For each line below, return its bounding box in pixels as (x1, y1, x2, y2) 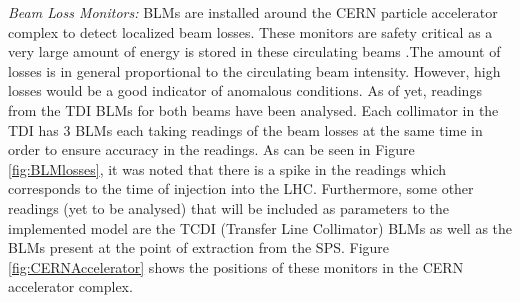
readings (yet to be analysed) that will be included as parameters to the (8, 197, 450, 218)
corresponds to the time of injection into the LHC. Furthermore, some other (8, 178, 474, 199)
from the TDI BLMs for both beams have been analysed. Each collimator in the (8, 99, 499, 120)
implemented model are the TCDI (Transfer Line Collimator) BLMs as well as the (8, 217, 513, 238)
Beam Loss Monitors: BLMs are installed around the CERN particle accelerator (8, 2, 498, 22)
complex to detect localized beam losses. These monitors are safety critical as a (8, 21, 493, 42)
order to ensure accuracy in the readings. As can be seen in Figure (8, 139, 415, 160)
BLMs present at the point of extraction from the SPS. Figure (8, 237, 390, 258)
